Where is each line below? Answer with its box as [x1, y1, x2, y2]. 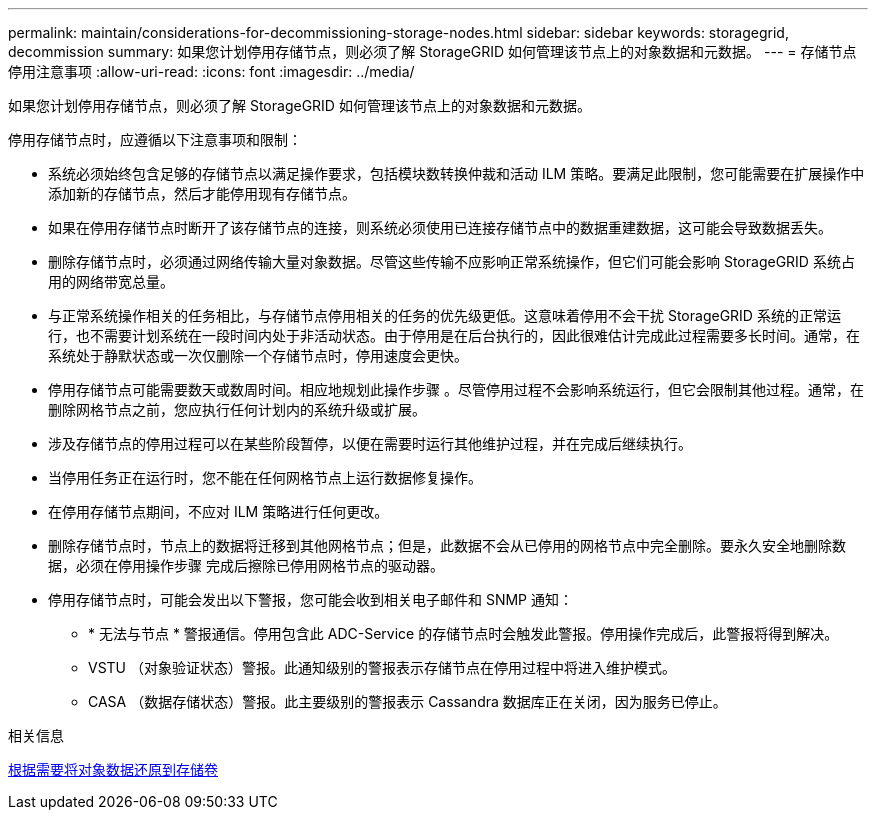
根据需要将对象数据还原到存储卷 [8, 761, 218, 778]
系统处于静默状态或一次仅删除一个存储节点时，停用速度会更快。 [48, 347, 468, 364]
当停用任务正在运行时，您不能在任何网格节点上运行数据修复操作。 [48, 469, 482, 486]
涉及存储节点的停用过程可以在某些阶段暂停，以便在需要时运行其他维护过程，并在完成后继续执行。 [48, 435, 692, 452]
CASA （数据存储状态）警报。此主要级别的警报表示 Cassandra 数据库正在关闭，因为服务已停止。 [88, 693, 727, 710]
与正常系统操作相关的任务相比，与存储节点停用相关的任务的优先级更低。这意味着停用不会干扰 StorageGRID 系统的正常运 [48, 307, 841, 324]
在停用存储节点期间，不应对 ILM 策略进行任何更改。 [48, 503, 389, 520]
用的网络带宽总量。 [48, 273, 174, 290]
